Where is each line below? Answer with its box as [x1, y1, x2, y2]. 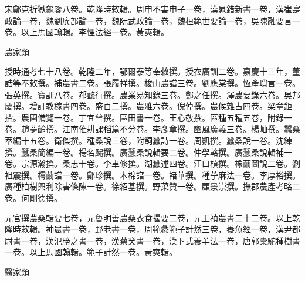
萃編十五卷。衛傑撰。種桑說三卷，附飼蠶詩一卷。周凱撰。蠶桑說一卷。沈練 [5, 134, 292, 146]
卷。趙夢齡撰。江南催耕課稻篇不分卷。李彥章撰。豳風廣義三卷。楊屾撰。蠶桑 [5, 123, 300, 135]
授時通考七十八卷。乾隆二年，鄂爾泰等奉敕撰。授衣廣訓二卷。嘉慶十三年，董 [5, 65, 300, 77]
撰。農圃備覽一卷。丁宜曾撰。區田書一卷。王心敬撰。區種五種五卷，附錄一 [5, 111, 292, 123]
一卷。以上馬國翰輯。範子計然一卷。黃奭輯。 [5, 246, 177, 258]
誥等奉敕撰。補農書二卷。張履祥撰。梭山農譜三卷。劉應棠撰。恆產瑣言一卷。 [5, 76, 300, 89]
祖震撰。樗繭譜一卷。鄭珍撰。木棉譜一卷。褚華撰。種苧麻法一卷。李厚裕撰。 [5, 168, 300, 181]
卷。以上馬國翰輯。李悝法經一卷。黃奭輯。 [5, 26, 169, 38]
